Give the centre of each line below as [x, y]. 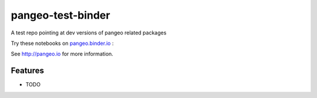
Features [27, 71]
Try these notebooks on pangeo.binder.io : [62, 43]
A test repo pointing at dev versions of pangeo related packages [89, 33]
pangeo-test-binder [60, 15]
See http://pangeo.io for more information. [62, 54]
